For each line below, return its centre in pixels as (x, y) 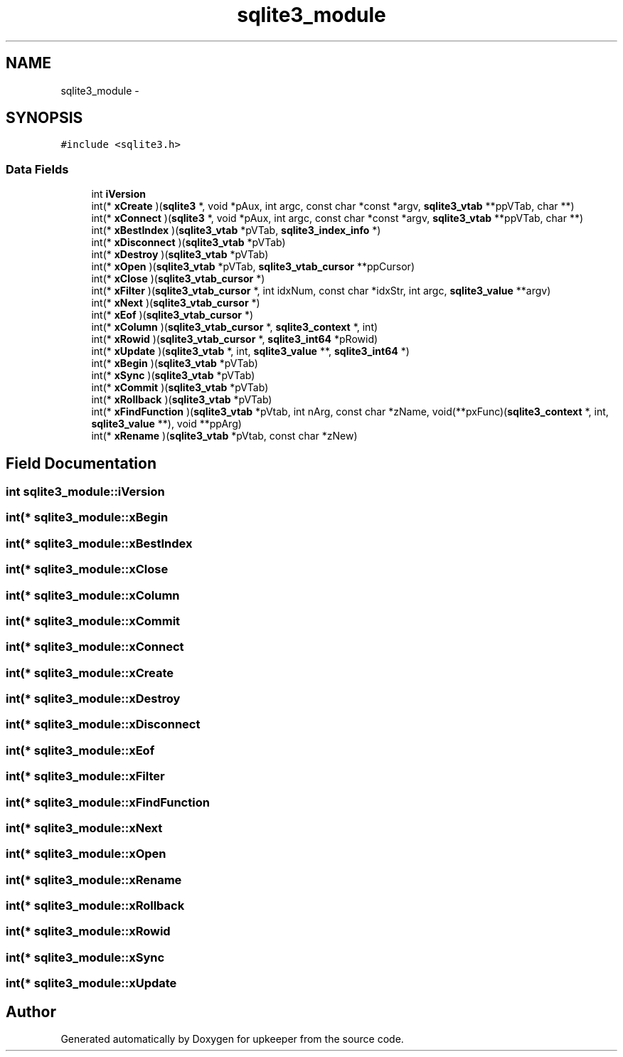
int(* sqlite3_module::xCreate (90, 673)
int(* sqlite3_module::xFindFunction (108, 802)
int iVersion (118, 194)
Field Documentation (81, 463)
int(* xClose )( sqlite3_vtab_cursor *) (178, 279)
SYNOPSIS (44, 118)
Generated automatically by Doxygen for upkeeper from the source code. (232, 1039)
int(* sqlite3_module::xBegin (87, 517)
